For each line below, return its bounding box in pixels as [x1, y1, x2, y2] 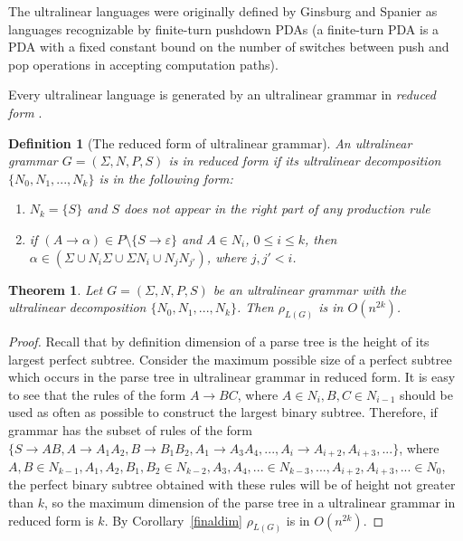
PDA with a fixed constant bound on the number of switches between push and [8, 37, 449, 56]
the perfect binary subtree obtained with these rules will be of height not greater [8, 475, 456, 494]
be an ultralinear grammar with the [213, 280, 407, 299]
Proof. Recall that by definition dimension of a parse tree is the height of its [8, 331, 430, 350]
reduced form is [8, 510, 94, 529]
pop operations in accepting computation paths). [8, 54, 279, 73]
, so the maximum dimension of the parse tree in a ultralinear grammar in [43, 493, 456, 512]
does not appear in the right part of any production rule [123, 199, 430, 218]
